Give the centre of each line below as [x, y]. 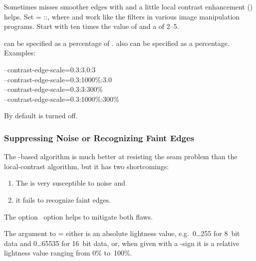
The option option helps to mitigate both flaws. [79, 216]
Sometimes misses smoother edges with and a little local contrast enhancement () [128, 6]
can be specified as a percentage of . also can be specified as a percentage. [117, 43]
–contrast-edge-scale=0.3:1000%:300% [62, 99]
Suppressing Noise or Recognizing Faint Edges [99, 137]
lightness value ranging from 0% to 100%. [68, 253]
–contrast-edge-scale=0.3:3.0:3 [50, 69]
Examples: [20, 53]
